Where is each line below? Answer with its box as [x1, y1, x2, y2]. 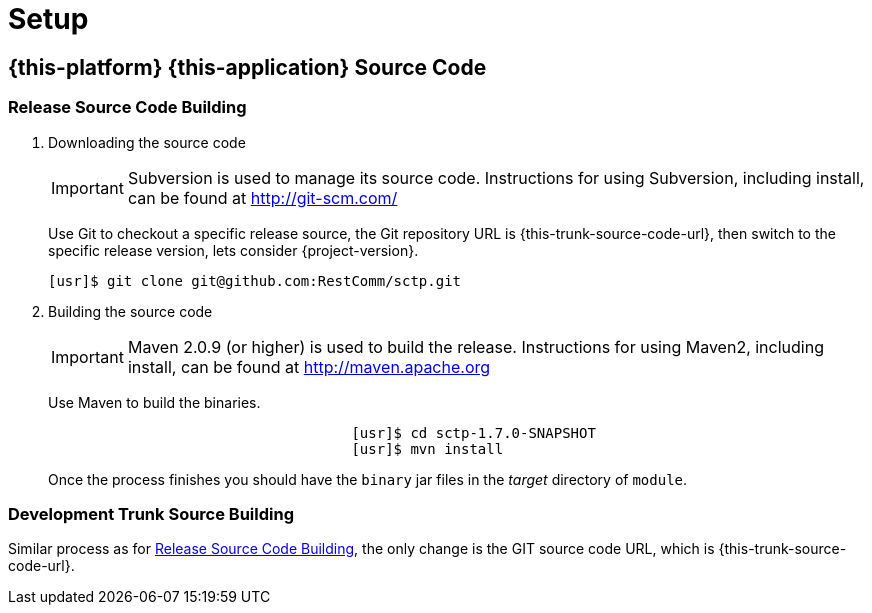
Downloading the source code [48, 133, 246, 151]
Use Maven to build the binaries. [48, 393, 261, 411]
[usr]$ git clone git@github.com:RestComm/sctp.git [48, 272, 462, 289]
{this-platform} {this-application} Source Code [8, 54, 487, 80]
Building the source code [48, 302, 213, 320]
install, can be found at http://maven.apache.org [127, 356, 491, 377]
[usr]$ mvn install [351, 440, 504, 457]
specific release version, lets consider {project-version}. [48, 241, 419, 259]
